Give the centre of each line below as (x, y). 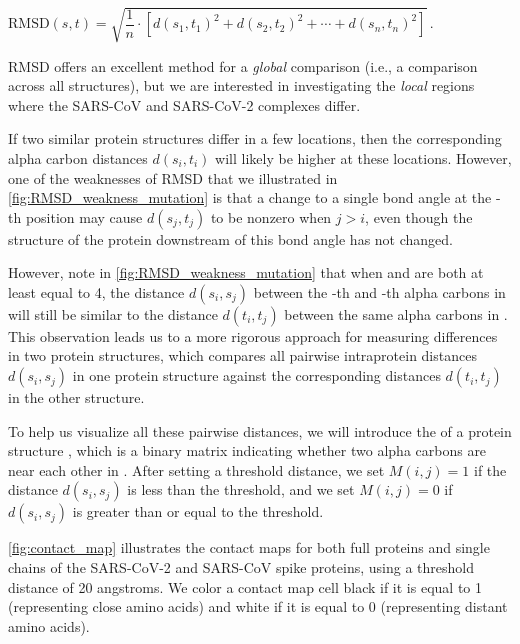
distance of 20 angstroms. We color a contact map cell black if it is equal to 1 (245, 586)
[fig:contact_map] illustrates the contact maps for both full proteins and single (249, 547)
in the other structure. (76, 397)
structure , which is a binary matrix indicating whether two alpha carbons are (247, 450)
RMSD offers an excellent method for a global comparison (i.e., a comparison (243, 65)
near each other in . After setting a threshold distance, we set (196, 469)
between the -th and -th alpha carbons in (379, 291)
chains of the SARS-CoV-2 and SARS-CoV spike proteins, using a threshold (241, 567)
